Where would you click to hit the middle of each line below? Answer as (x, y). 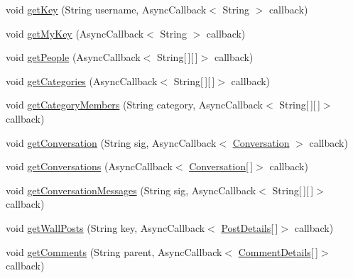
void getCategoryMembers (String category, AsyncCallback (135, 105)
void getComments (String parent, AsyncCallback (114, 251)
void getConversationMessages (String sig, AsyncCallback (131, 190)
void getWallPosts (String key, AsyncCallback (105, 227)
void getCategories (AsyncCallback (82, 80)
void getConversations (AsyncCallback (89, 166)
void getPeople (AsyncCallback (73, 57)
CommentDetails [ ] (278, 251)
